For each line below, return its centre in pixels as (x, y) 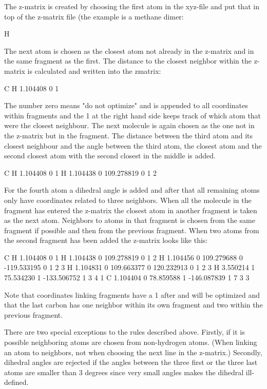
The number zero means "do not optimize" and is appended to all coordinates (126, 105)
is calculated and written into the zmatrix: (94, 70)
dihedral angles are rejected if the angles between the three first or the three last (131, 362)
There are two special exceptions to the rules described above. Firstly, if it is (125, 332)
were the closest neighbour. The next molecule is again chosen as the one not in (129, 125)
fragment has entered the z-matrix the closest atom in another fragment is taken (131, 210)
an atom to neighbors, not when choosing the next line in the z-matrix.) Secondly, (133, 352)
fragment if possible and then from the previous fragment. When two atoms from (132, 230)
